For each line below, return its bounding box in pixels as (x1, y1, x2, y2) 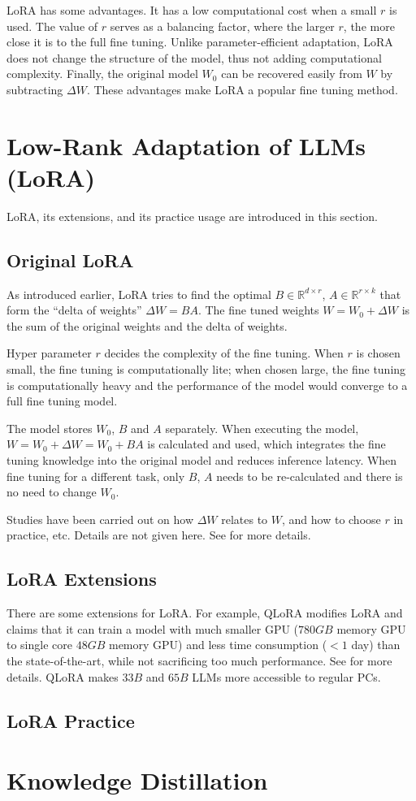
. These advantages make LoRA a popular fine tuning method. (86, 80, 398, 97)
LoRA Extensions (6, 566, 157, 591)
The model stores (6, 419, 93, 436)
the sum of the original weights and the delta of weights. (6, 317, 288, 334)
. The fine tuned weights (197, 301, 319, 318)
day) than (351, 636, 401, 653)
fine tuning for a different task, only (6, 467, 185, 484)
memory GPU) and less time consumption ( (108, 636, 327, 653)
